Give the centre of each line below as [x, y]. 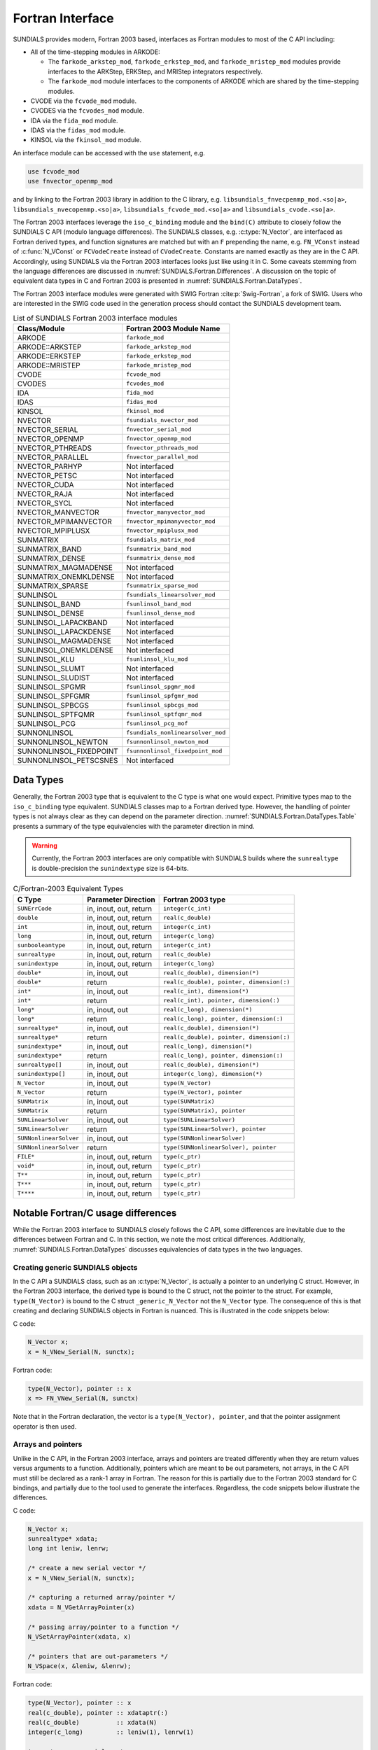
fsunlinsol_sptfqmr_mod [164, 714]
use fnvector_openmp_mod [70, 181]
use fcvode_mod [54, 171]
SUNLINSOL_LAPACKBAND [62, 622]
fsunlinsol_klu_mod [157, 659]
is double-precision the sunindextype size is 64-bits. [110, 868]
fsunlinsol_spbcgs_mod [162, 705]
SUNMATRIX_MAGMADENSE [65, 567]
